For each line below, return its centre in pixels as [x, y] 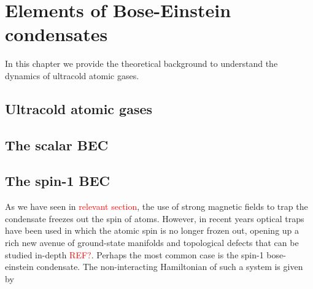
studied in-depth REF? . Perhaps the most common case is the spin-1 [134, 254]
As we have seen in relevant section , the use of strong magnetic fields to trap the [156, 206]
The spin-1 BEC [58, 181]
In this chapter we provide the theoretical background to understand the [141, 64]
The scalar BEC [57, 144]
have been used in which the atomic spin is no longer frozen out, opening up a [152, 230]
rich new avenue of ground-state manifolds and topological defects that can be [152, 243]
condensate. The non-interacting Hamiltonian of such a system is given [170, 267]
